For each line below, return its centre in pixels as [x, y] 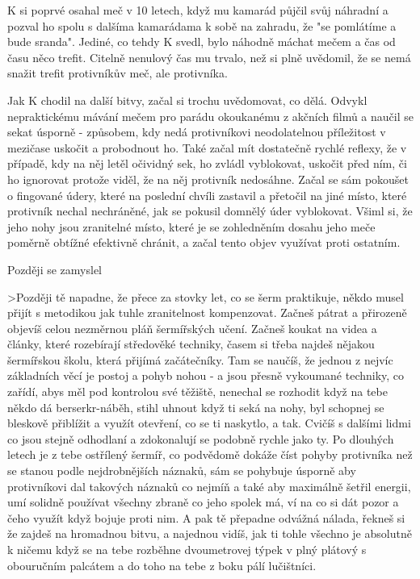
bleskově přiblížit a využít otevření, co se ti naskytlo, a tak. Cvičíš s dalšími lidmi [209, 423]
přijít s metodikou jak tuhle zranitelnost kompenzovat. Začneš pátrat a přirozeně [207, 312]
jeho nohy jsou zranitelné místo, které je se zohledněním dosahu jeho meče [191, 226]
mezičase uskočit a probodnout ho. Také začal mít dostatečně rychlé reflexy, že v [207, 147]
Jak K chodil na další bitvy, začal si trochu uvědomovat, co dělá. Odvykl [187, 100]
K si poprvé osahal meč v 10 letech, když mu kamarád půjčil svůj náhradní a [198, 10]
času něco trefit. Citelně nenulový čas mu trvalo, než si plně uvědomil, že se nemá [209, 57]
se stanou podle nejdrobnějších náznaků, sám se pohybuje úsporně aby [182, 471]
